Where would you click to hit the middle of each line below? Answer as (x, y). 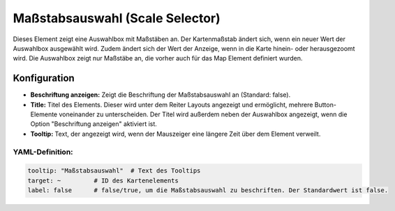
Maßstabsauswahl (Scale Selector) (117, 18)
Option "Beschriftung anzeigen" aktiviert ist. (94, 124)
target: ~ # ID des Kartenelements (103, 180)
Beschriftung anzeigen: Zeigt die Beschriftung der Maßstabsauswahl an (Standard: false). (161, 95)
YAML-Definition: (43, 152)
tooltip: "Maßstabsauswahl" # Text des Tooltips (114, 171)
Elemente (44, 114)
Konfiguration (44, 78)
